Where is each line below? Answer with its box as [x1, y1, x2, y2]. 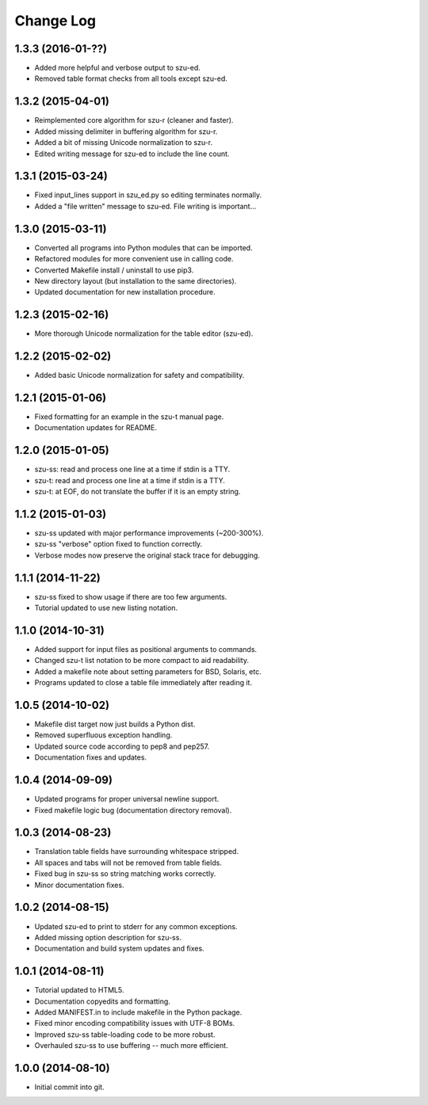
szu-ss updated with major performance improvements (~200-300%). [34, 528, 264, 538]
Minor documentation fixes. [34, 880, 124, 890]
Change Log [14, 12, 97, 29]
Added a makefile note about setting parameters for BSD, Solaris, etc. [34, 666, 262, 676]
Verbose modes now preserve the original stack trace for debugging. [34, 551, 261, 560]
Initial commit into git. [34, 1082, 105, 1092]
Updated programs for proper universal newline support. [34, 794, 220, 804]
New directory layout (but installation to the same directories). [34, 276, 237, 285]
